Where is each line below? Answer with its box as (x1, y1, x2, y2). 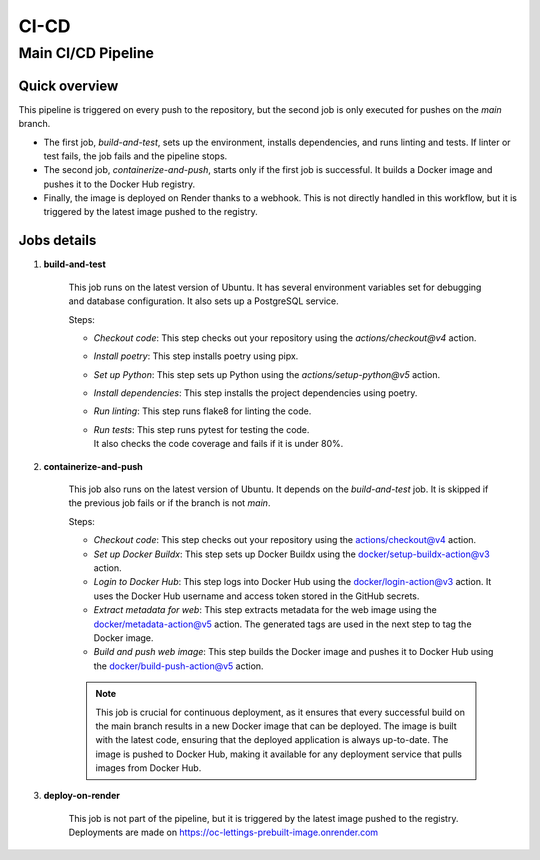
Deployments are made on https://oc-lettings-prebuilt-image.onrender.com (68, 826, 379, 839)
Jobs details (18, 232, 97, 249)
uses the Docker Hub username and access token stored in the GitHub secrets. (93, 590, 420, 602)
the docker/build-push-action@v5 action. (93, 660, 264, 672)
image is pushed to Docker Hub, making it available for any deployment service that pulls (95, 748, 462, 760)
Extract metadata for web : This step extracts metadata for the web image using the (93, 604, 437, 616)
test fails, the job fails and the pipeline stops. (43, 150, 228, 162)
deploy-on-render (43, 790, 120, 802)
